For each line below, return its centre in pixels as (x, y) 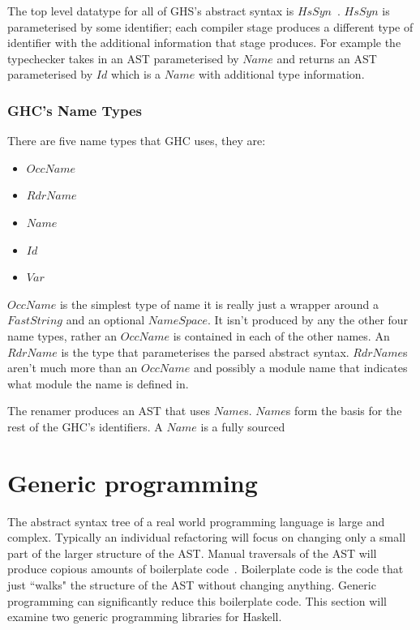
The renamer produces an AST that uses (109, 411)
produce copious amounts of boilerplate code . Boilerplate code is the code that (206, 569)
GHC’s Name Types (75, 110)
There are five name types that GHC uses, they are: (137, 141)
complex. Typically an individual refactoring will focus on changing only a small (207, 537)
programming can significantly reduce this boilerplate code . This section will (197, 600)
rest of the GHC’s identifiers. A (85, 426)
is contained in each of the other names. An (281, 335)
